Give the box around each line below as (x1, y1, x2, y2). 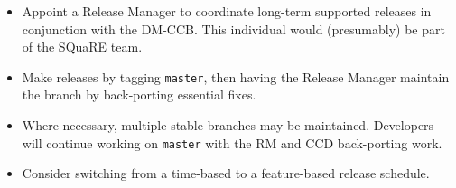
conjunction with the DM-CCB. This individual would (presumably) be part (22, 19, 445, 38)
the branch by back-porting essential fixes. (22, 85, 256, 104)
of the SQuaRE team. (22, 37, 143, 56)
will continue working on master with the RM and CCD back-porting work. (22, 133, 442, 152)
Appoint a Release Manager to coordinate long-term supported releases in (22, 2, 432, 20)
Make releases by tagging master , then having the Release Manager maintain (22, 67, 450, 86)
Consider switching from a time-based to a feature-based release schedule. (22, 164, 430, 183)
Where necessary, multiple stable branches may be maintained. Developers (22, 116, 434, 135)
